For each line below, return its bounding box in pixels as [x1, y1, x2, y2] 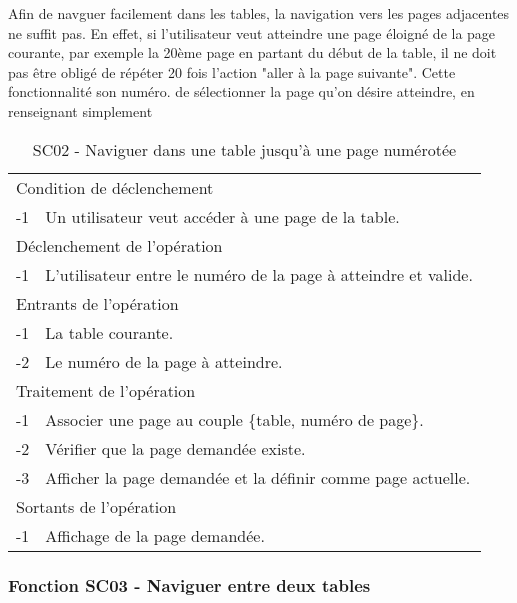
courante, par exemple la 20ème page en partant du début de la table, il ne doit [8, 42, 497, 63]
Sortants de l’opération [16, 494, 177, 518]
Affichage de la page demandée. [45, 523, 265, 547]
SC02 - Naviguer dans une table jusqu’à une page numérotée [32, 137, 457, 161]
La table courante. [45, 320, 174, 344]
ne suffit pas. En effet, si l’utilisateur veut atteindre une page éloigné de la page [8, 22, 496, 43]
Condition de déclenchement [16, 175, 214, 199]
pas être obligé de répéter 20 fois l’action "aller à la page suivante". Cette [8, 61, 456, 82]
